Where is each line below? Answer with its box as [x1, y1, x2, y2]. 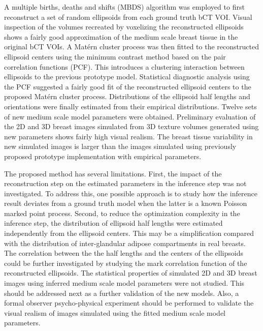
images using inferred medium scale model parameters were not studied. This [4, 278, 245, 288]
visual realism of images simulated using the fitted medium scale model [4, 307, 226, 318]
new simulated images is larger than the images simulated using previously [4, 141, 237, 152]
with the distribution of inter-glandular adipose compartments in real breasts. [4, 237, 246, 248]
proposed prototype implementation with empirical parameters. [4, 151, 202, 161]
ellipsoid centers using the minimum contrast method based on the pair [4, 51, 226, 62]
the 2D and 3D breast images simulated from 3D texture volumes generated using [4, 121, 259, 132]
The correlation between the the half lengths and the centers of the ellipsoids [4, 248, 243, 258]
